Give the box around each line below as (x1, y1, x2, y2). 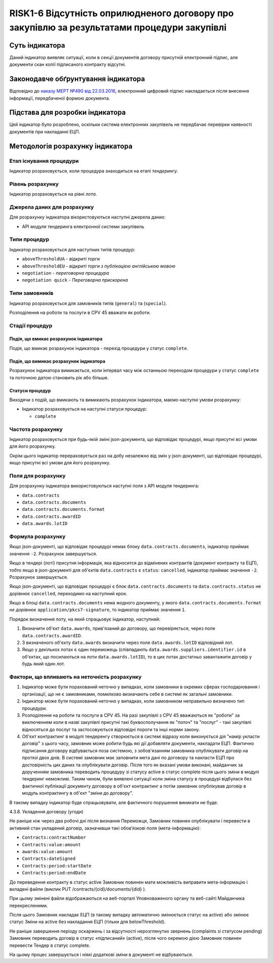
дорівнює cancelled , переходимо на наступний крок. (9, 590, 127, 596)
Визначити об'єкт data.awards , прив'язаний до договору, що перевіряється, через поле (22, 625, 215, 632)
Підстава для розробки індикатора (9, 108, 126, 117)
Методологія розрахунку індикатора (9, 142, 132, 150)
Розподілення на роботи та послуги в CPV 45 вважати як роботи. (9, 309, 151, 316)
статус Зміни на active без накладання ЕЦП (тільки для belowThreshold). (9, 918, 166, 925)
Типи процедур (9, 236, 50, 243)
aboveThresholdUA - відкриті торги (22, 256, 100, 262)
